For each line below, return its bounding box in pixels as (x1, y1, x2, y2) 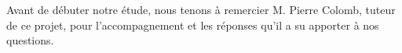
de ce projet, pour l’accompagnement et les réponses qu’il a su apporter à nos (6, 16, 379, 33)
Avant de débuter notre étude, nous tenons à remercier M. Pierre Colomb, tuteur (6, 2, 396, 17)
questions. (6, 32, 54, 48)
